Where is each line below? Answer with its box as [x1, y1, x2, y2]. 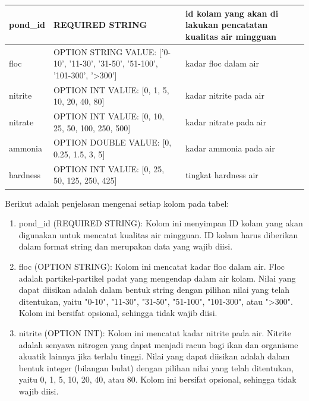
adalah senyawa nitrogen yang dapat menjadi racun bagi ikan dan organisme [18, 338, 298, 351]
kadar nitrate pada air [185, 115, 266, 128]
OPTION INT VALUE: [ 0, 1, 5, [53, 83, 169, 96]
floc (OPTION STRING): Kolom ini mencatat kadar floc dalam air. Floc [18, 260, 285, 272]
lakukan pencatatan [185, 18, 268, 31]
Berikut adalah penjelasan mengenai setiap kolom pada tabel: [5, 197, 229, 209]
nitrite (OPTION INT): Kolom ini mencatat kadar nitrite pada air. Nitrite [18, 326, 291, 339]
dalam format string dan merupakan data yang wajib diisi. [18, 240, 233, 252]
